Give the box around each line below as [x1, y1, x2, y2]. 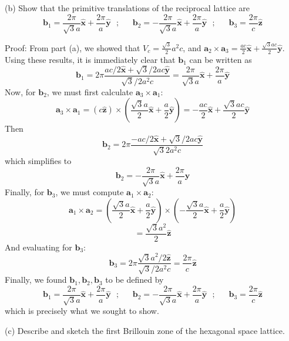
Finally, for [5, 186, 45, 198]
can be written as [189, 53, 252, 65]
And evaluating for [5, 240, 72, 253]
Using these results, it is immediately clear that [5, 53, 176, 65]
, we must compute [55, 186, 124, 198]
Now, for [5, 85, 36, 98]
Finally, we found [5, 273, 67, 286]
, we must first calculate [46, 85, 133, 98]
